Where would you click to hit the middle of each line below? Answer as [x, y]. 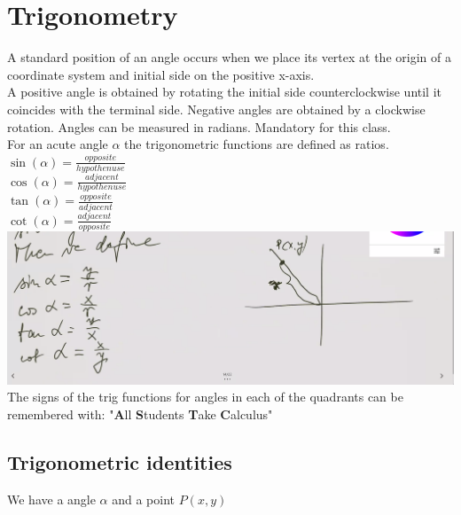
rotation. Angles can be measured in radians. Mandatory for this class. [199, 126]
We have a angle [51, 499]
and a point [144, 499]
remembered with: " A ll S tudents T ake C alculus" [140, 414]
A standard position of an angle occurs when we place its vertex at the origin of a [229, 57]
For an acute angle [58, 144]
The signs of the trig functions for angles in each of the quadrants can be [205, 397]
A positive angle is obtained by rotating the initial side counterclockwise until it [225, 92]
